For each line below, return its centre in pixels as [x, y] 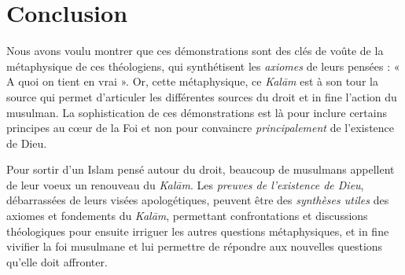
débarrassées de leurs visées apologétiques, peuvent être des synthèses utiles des [198, 200]
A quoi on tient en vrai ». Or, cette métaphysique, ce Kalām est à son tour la [192, 81]
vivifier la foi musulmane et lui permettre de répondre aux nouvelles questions [195, 246]
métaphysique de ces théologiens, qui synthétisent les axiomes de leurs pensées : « [203, 66]
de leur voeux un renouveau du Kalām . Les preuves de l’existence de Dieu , [185, 184]
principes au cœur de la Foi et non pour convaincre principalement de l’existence [201, 128]
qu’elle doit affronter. [57, 261]
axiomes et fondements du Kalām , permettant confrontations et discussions [187, 216]
